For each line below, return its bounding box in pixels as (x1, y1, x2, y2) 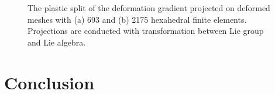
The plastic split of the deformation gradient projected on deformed (27, 2, 270, 13)
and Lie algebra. (27, 36, 86, 48)
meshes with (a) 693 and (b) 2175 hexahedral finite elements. (27, 13, 247, 25)
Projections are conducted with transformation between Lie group (27, 25, 264, 37)
